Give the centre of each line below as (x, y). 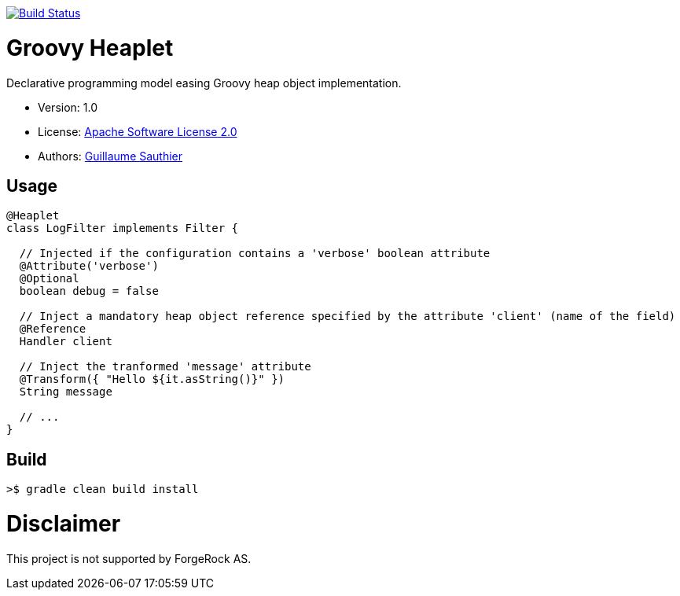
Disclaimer (64, 523)
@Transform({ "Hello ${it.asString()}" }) (152, 379)
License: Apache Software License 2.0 (138, 131)
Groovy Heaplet (90, 48)
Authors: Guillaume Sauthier (110, 156)
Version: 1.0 (68, 107)
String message (66, 392)
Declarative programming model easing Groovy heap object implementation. (204, 83)
